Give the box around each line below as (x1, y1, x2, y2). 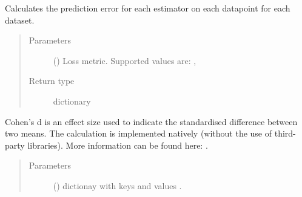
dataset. (5, 13, 35, 26)
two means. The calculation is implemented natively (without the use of (5, 127, 272, 140)
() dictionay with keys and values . (53, 179, 182, 192)
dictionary (53, 94, 91, 107)
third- (274, 127, 296, 140)
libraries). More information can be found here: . (27, 138, 208, 151)
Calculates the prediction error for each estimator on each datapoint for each (5, 2, 290, 14)
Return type (29, 74, 75, 87)
